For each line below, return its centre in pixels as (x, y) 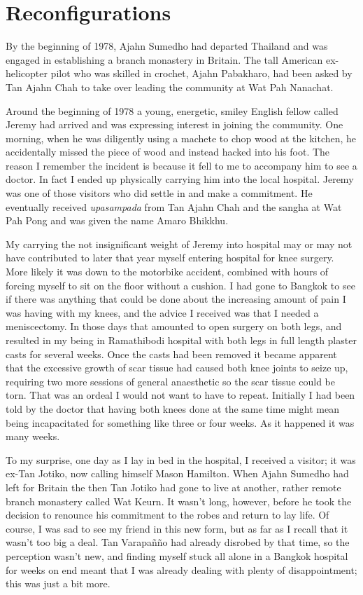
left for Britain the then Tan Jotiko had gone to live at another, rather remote (173, 487)
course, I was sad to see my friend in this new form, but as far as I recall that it (177, 528)
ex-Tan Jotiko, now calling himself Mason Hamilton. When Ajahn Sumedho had (177, 473)
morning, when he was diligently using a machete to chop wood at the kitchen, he (181, 138)
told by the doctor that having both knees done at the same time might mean (172, 408)
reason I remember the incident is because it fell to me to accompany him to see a (181, 165)
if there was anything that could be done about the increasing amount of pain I (176, 299)
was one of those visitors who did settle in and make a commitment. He (159, 193)
